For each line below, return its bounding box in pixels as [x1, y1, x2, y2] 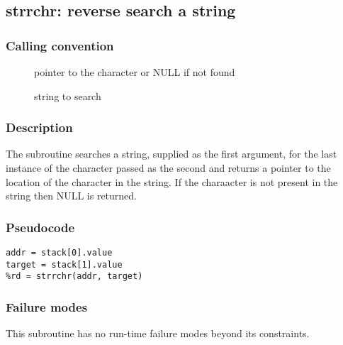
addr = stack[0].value [6, 248, 113, 258]
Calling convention [6, 36, 114, 54]
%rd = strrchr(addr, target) [6, 271, 143, 282]
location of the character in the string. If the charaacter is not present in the [6, 174, 338, 189]
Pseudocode [6, 218, 75, 236]
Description [6, 119, 73, 136]
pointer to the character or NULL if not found [34, 65, 235, 79]
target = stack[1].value [6, 259, 123, 270]
